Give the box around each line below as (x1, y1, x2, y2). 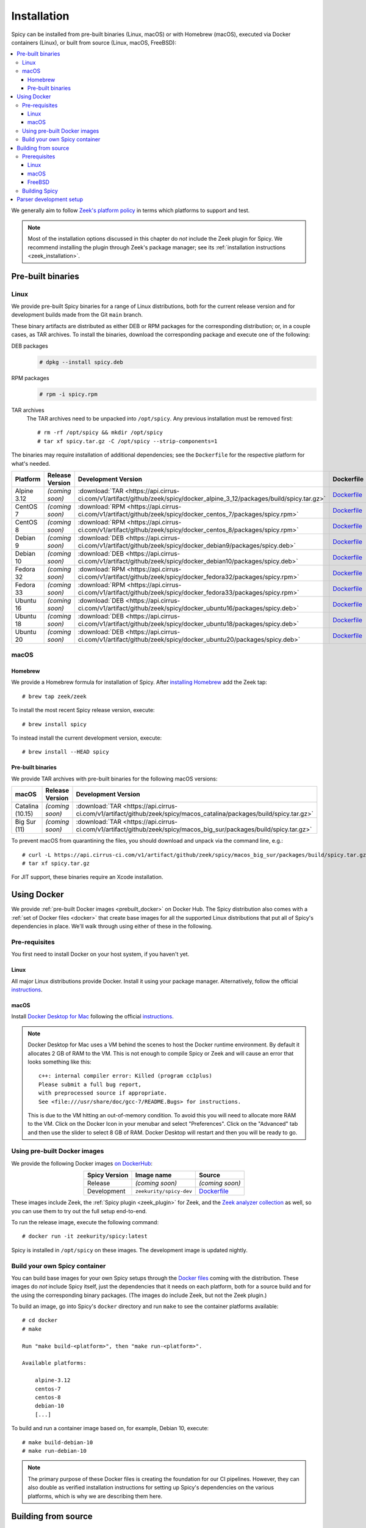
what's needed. (11, 460, 51, 467)
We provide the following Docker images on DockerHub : (11, 1159, 152, 1167)
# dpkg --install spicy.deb (39, 358, 123, 365)
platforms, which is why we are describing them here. (27, 1492, 163, 1500)
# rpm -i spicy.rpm (39, 391, 98, 397)
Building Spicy (22, 187, 58, 194)
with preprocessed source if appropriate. (38, 1090, 168, 1096)
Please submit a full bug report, (38, 1081, 142, 1088)
